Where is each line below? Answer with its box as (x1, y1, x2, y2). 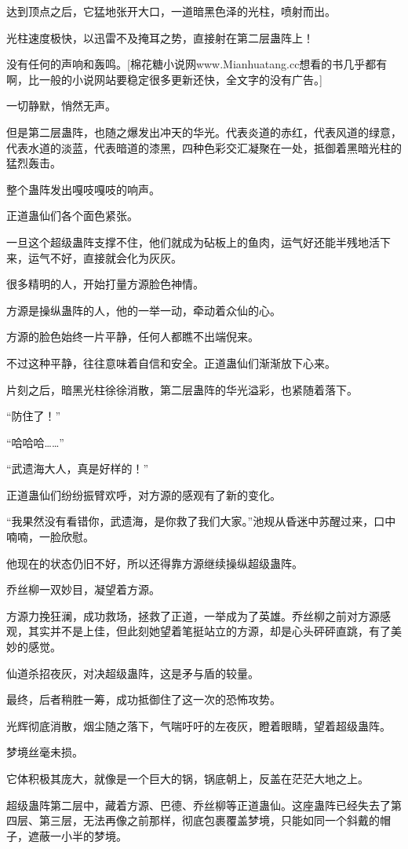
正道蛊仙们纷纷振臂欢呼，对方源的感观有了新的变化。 (6, 486, 281, 503)
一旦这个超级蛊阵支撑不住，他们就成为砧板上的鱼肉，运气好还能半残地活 (6, 233, 380, 250)
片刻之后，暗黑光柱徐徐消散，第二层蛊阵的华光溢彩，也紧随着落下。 (6, 381, 358, 397)
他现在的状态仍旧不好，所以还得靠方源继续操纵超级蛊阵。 (6, 554, 303, 571)
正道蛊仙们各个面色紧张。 (6, 207, 138, 224)
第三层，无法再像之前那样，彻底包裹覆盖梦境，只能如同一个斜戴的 (38, 812, 380, 829)
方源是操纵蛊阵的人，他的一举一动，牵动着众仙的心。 (6, 302, 281, 318)
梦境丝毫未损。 (6, 744, 83, 760)
